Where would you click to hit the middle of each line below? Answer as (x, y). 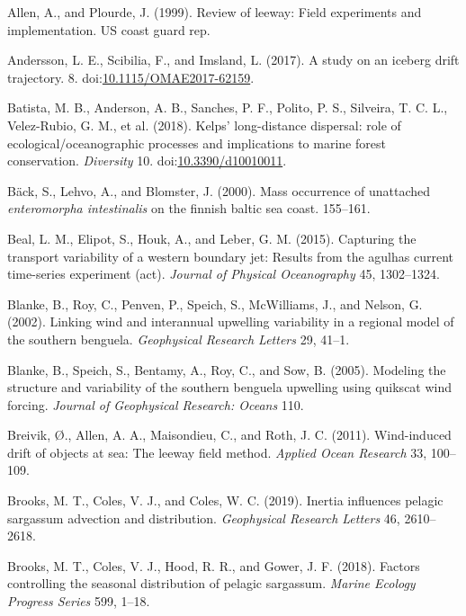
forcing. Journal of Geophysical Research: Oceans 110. (156, 404)
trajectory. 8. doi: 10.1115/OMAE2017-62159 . (131, 77)
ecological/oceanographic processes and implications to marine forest (197, 143)
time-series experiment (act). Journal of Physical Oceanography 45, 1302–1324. (224, 274)
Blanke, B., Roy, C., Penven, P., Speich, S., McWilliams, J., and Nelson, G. (215, 304)
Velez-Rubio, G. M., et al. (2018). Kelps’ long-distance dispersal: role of (204, 125)
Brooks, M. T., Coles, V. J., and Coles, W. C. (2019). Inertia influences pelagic (225, 500)
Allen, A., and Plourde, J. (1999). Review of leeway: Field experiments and (215, 12)
